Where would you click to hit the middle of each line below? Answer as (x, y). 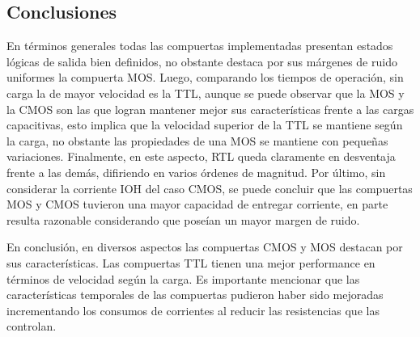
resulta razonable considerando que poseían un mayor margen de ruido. (183, 219)
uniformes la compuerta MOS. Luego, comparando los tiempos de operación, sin (205, 77)
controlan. (32, 326)
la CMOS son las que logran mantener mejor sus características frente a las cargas (210, 109)
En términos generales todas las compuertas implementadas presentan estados (200, 46)
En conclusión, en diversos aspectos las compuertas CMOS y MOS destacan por (205, 247)
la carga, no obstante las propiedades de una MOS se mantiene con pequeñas (197, 140)
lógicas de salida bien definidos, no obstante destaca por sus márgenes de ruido (202, 61)
